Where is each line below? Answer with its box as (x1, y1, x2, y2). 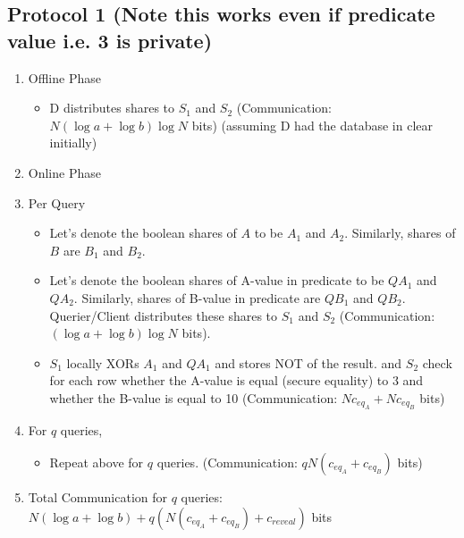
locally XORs (66, 353, 139, 372)
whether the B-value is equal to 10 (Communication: (49, 388, 338, 407)
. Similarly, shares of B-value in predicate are (73, 288, 321, 307)
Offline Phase (28, 68, 101, 87)
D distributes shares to (49, 98, 175, 117)
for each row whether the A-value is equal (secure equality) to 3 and (49, 371, 424, 390)
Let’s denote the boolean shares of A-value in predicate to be (49, 271, 384, 290)
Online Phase (28, 163, 101, 181)
